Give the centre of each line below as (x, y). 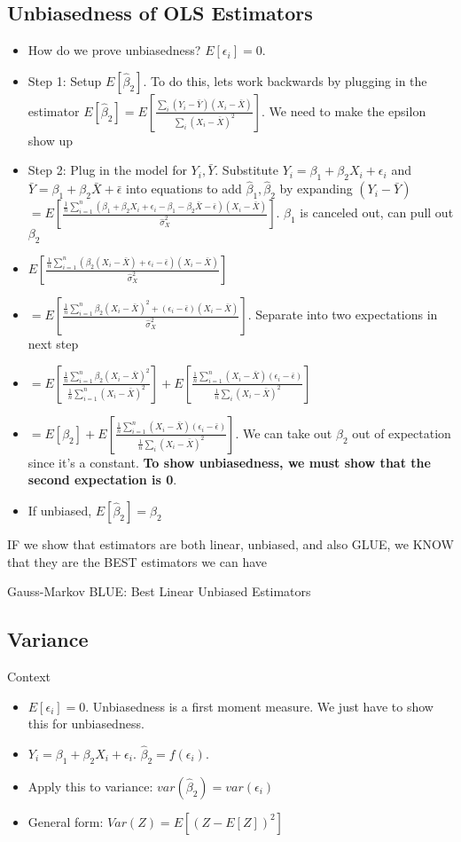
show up (51, 140)
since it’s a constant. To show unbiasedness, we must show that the (229, 462)
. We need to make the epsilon (344, 110)
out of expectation (402, 433)
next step (53, 344)
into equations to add (184, 189)
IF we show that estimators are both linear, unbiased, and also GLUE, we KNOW (230, 543)
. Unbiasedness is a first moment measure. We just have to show (259, 706)
